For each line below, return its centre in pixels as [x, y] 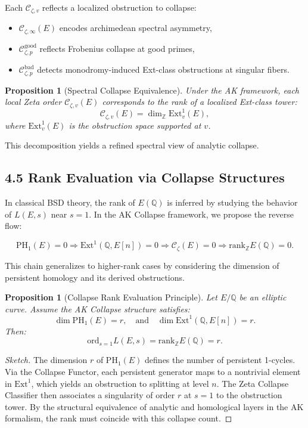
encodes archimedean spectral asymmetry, [136, 28]
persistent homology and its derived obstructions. [95, 277]
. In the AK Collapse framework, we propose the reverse [191, 214]
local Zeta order [33, 102]
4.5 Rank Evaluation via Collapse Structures [145, 177]
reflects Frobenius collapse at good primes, [117, 48]
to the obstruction [249, 395]
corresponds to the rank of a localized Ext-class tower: [200, 102]
